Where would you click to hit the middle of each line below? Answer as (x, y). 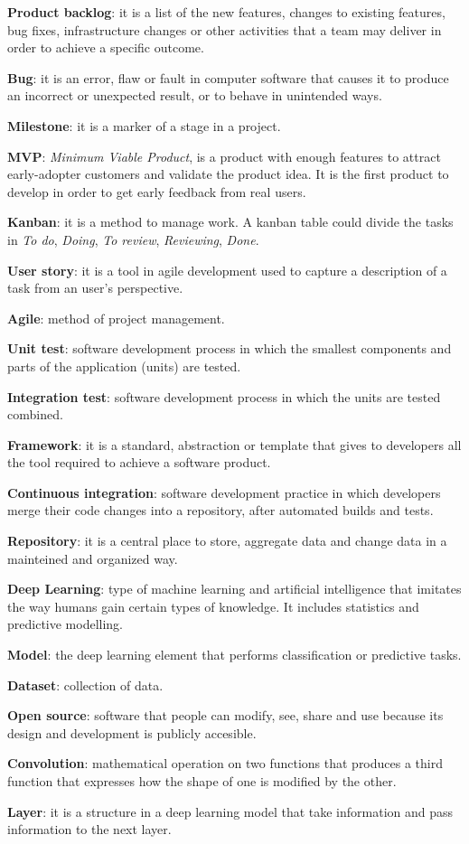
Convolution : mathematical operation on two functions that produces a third (225, 763)
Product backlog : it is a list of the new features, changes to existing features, (226, 12)
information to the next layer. (89, 829)
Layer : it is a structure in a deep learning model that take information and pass (230, 811)
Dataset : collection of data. (85, 685)
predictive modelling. (66, 624)
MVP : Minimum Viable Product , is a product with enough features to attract (224, 156)
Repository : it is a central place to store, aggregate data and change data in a (227, 541)
